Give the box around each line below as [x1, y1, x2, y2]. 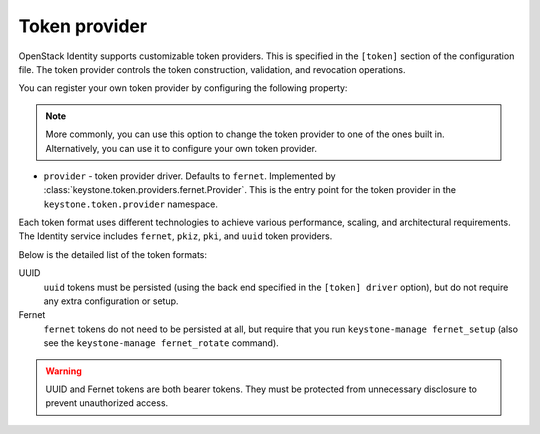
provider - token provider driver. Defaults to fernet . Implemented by [43, 170, 336, 182]
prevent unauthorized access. [45, 397, 169, 409]
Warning [45, 365, 82, 377]
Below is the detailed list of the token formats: [18, 248, 208, 260]
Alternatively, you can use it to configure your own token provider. [45, 142, 318, 154]
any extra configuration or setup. [43, 295, 179, 307]
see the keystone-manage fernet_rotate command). [43, 337, 279, 349]
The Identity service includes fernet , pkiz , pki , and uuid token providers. [18, 230, 333, 242]
